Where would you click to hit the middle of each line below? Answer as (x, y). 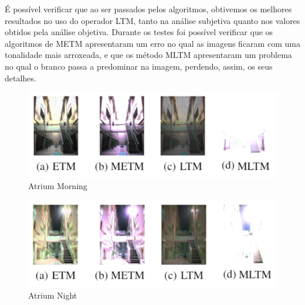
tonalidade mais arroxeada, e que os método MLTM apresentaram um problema (148, 55)
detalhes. (21, 78)
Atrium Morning (58, 186)
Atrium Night (53, 295)
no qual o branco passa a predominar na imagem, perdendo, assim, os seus (139, 66)
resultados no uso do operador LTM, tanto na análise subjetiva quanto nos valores (152, 20)
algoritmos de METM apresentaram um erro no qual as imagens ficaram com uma (152, 43)
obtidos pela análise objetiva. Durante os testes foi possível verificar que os (139, 32)
